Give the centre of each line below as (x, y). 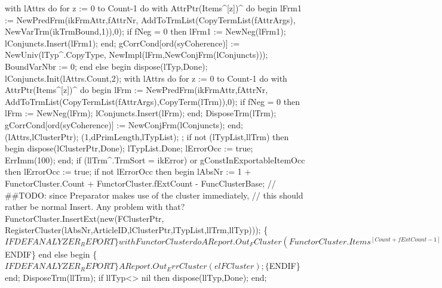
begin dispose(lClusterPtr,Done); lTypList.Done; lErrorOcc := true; (129, 148)
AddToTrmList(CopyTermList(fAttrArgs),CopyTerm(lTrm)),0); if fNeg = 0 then (153, 101)
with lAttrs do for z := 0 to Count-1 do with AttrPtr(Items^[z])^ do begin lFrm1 (153, 8)
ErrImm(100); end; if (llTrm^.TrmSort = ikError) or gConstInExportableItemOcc (155, 160)
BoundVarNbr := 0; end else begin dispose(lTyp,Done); (106, 66)
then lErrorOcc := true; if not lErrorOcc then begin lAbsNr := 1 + (128, 171)
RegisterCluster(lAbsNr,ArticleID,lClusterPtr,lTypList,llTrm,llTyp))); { (136, 230)
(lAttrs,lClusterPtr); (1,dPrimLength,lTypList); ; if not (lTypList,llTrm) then (147, 136)
